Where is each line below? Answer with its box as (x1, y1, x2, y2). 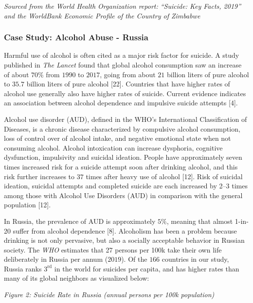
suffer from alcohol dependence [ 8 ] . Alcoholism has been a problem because (13, 225, 237, 236)
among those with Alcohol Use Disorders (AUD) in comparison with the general (4, 190, 243, 200)
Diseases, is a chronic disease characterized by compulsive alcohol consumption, (4, 123, 240, 134)
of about (4, 69, 29, 79)
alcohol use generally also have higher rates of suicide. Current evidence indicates (4, 88, 246, 98)
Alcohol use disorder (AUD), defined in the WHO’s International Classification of (4, 114, 247, 124)
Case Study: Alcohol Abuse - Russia (4, 31, 148, 43)
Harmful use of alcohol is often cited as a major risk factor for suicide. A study (4, 50, 239, 60)
